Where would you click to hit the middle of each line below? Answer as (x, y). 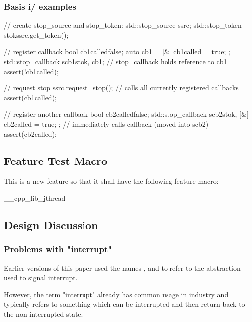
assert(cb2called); (30, 133)
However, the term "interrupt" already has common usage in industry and (116, 294)
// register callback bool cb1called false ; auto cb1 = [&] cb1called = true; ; (117, 51)
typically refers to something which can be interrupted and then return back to (125, 304)
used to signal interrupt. (41, 278)
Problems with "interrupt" (58, 249)
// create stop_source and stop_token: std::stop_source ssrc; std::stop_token (123, 25)
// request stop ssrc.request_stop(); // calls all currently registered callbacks (121, 88)
